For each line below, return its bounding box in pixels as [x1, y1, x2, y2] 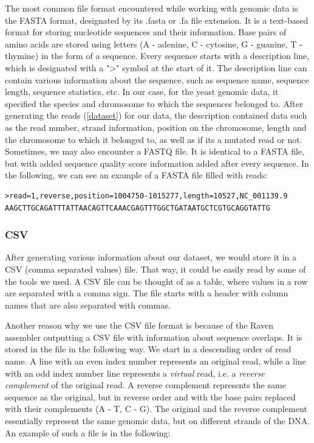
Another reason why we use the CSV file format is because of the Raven [5, 319, 273, 332]
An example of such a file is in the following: [5, 426, 171, 439]
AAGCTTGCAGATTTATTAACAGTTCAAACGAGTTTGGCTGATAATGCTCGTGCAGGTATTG [5, 203, 270, 212]
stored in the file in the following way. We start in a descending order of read [5, 343, 292, 355]
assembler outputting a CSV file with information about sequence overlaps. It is [5, 330, 302, 343]
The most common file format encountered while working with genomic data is [5, 2, 298, 14]
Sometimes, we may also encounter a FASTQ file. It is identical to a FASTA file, [5, 145, 304, 158]
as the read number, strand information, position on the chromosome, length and [5, 120, 307, 133]
